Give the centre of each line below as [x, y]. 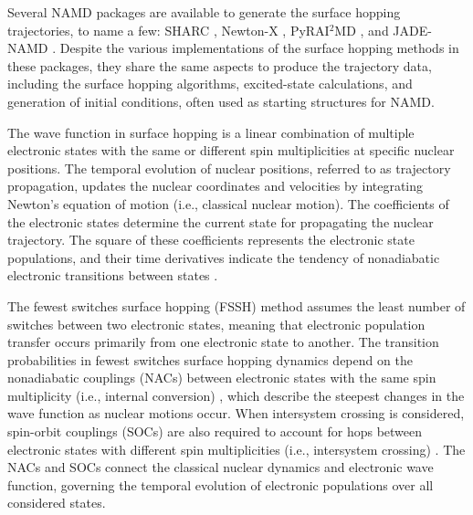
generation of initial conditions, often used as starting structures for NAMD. [221, 101]
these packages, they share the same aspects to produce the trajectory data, [220, 65]
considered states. [57, 503]
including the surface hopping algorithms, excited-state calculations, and [210, 84]
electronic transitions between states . [113, 275]
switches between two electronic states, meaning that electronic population [216, 324]
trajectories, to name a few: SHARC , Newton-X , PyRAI [168, 30]
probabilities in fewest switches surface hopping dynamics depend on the [210, 359]
